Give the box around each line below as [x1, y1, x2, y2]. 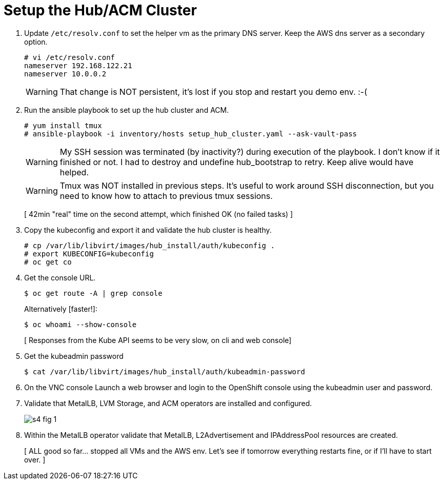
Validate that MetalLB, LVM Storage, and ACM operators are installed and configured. [24, 398, 312, 408]
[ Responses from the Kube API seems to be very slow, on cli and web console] [24, 335, 292, 345]
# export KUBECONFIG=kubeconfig [24, 249, 154, 258]
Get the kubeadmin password [24, 351, 124, 360]
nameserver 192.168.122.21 [24, 61, 132, 70]
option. [24, 37, 48, 46]
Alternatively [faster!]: [24, 304, 97, 313]
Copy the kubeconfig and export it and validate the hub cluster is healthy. [24, 225, 272, 234]
